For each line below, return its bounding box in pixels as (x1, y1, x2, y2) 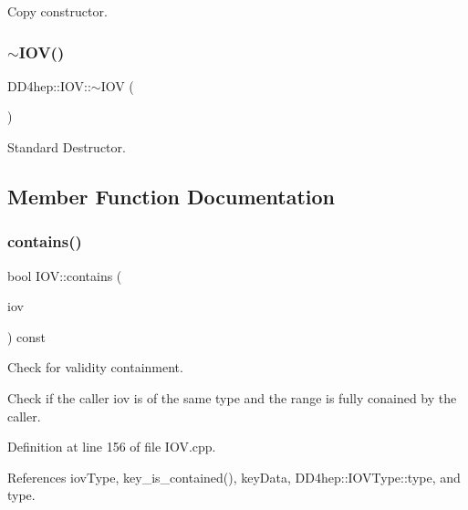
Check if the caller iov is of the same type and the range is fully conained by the (7, 388, 457, 407)
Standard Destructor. (7, 138, 126, 156)
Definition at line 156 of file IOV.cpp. (7, 437, 216, 456)
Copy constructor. (7, 2, 108, 20)
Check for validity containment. (7, 358, 183, 377)
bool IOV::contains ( (7, 265, 122, 285)
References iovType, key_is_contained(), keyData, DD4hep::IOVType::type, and (7, 467, 461, 486)
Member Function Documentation (7, 182, 336, 210)
